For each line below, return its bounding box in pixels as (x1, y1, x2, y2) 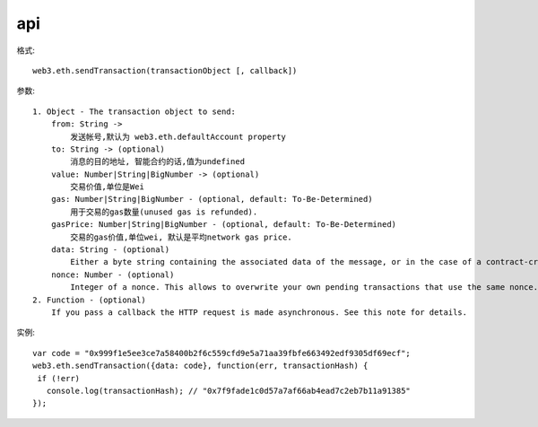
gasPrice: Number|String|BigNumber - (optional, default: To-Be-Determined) (50, 220, 397, 230)
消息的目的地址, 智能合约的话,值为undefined (70, 157, 246, 167)
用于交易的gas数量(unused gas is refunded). (70, 206, 258, 217)
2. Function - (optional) (32, 294, 147, 305)
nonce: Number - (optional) (50, 269, 175, 280)
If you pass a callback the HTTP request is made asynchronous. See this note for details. (50, 307, 468, 318)
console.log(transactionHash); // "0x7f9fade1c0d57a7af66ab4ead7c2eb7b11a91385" (46, 386, 412, 396)
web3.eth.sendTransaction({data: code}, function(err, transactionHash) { (32, 361, 369, 371)
